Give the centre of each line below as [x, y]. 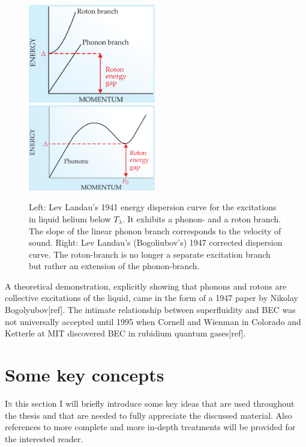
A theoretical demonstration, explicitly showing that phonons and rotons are [146, 286]
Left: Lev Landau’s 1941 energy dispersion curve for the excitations [153, 207]
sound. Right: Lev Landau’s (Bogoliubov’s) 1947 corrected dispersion [156, 242]
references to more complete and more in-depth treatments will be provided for [150, 427]
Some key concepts [85, 375]
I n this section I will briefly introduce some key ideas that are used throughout [150, 403]
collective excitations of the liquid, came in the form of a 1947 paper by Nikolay [151, 298]
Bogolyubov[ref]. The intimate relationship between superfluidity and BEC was [150, 310]
